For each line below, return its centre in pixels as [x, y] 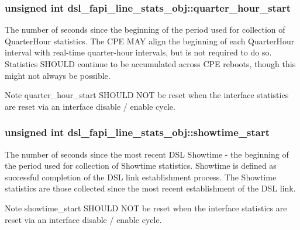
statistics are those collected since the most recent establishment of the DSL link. [150, 188]
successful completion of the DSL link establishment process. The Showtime [141, 177]
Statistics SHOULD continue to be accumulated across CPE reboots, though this [150, 64]
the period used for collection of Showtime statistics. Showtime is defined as [141, 165]
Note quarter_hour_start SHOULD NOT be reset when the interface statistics [147, 95]
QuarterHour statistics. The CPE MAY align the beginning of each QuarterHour [150, 41]
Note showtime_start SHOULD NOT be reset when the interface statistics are [146, 208]
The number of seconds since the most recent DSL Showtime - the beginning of [147, 154]
